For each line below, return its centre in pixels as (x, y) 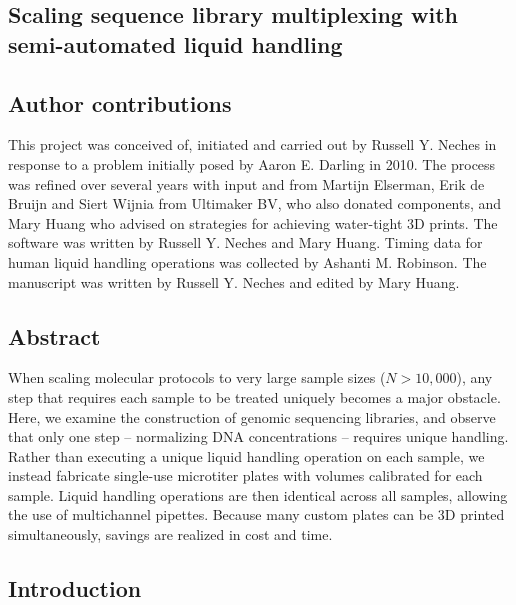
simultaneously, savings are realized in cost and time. (170, 534)
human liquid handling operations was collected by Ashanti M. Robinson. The (247, 261)
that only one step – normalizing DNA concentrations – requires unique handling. (258, 436)
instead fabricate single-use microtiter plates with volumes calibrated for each (245, 475)
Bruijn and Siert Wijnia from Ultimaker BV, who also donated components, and (255, 203)
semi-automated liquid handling (175, 43)
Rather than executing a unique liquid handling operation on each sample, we (246, 455)
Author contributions (120, 102)
